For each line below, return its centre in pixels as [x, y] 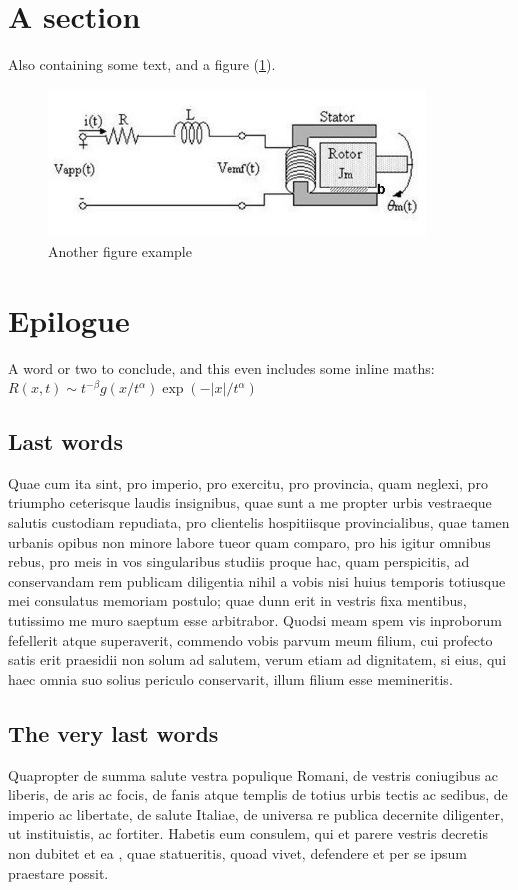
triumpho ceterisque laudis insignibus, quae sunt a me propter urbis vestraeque [250, 502]
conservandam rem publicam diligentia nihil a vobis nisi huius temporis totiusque [257, 580]
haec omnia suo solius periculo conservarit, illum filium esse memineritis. [230, 678]
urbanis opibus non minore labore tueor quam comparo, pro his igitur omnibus [249, 541]
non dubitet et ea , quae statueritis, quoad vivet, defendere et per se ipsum [237, 853]
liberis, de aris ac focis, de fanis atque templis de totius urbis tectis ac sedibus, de [258, 794]
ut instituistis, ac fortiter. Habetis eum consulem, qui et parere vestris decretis [248, 833]
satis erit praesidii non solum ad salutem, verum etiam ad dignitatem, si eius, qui [257, 659]
